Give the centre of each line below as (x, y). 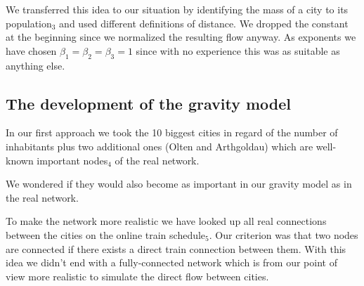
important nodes (72, 160)
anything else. (35, 65)
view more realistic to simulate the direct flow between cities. (137, 276)
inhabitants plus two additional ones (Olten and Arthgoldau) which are (160, 146)
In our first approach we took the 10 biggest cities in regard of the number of (172, 132)
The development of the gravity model (149, 103)
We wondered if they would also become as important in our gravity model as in (179, 184)
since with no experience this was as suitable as (238, 50)
